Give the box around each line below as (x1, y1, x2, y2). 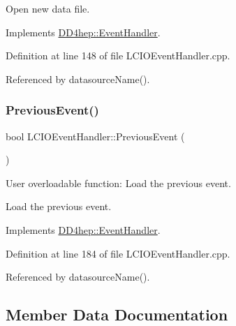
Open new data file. (6, 1, 90, 15)
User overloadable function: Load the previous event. (6, 175, 231, 190)
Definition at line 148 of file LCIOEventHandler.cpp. (6, 48, 230, 63)
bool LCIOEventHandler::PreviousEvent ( (6, 128, 185, 143)
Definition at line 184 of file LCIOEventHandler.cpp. (6, 246, 230, 260)
